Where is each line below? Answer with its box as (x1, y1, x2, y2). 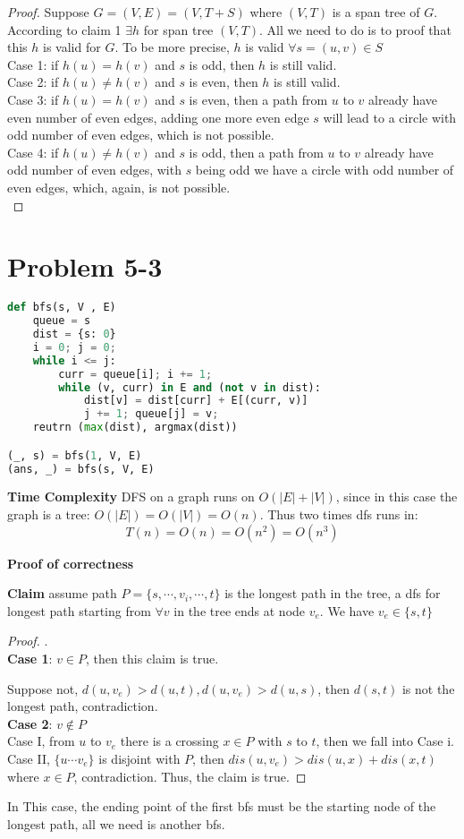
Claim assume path (7, 584, 117, 603)
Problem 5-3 (7, 248, 163, 285)
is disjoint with (98, 749, 181, 767)
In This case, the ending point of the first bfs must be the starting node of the (7, 797, 436, 816)
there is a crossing (120, 732, 219, 750)
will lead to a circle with (323, 107, 457, 126)
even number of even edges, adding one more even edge (7, 107, 309, 126)
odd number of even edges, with (7, 160, 181, 179)
